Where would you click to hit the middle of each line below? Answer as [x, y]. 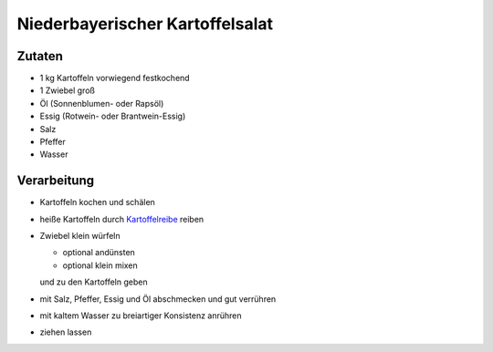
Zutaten [40, 56]
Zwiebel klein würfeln [80, 236]
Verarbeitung [56, 181]
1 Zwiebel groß [68, 90]
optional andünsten [99, 253]
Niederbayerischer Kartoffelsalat [145, 24]
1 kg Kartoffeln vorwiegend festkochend [115, 78]
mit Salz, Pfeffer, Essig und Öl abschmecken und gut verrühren [158, 299]
